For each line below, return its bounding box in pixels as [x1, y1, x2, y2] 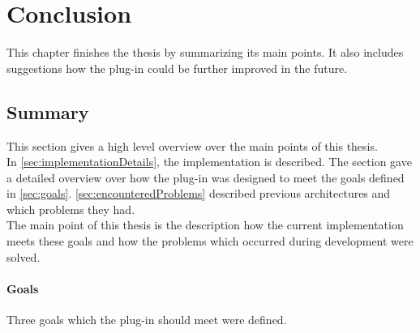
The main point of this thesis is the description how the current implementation [6, 216, 404, 233]
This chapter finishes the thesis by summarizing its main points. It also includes [6, 44, 404, 61]
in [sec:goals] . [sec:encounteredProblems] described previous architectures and [6, 185, 391, 202]
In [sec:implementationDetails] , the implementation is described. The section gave [6, 153, 412, 170]
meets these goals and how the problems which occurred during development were [6, 233, 414, 250]
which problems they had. [6, 200, 135, 217]
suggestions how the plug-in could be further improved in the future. [6, 59, 348, 76]
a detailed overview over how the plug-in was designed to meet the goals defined [6, 169, 405, 186]
